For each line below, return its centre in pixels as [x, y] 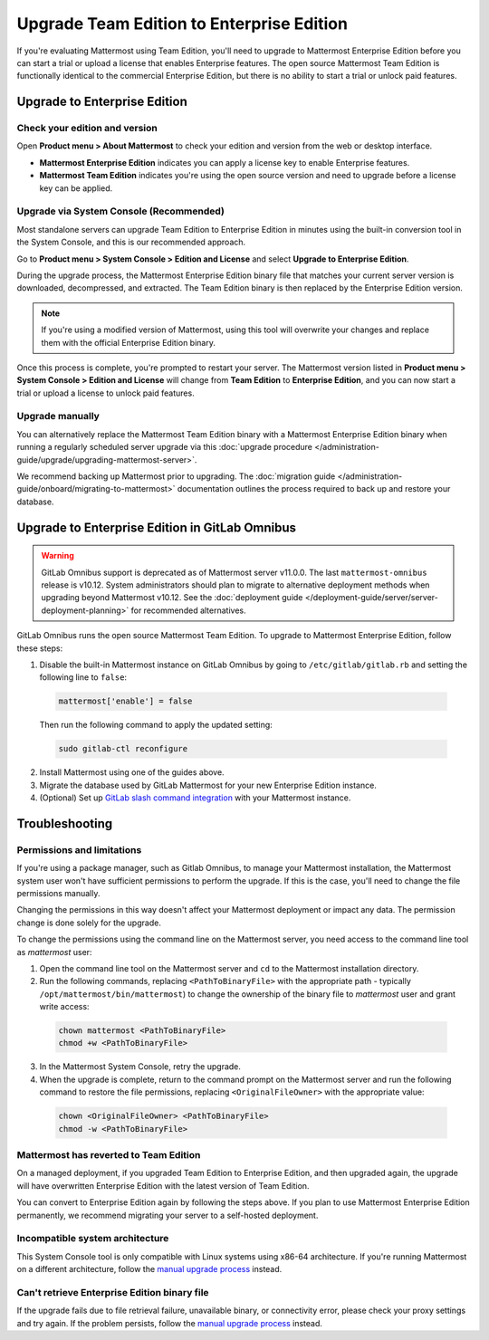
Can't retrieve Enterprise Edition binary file [113, 1292]
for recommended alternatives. [188, 610]
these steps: [40, 648]
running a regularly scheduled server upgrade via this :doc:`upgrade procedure [164, 447]
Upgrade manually [58, 416]
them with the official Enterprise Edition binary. [129, 342]
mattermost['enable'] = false [125, 701]
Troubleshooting [65, 823]
